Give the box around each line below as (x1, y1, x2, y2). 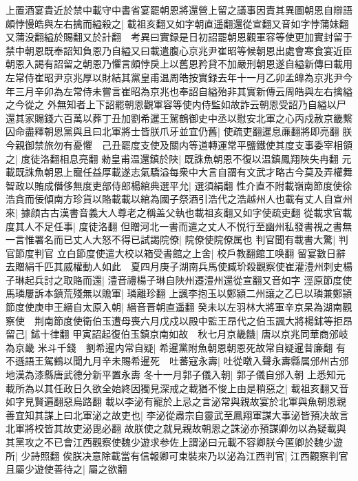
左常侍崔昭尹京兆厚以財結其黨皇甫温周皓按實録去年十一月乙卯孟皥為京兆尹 (6, 70, 343, 84)
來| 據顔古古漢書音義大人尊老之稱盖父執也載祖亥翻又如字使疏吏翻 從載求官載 (6, 205, 352, 219)
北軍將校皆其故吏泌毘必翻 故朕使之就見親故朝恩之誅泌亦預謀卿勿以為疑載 (6, 421, 337, 436)
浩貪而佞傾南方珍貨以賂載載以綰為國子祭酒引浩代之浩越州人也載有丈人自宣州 (6, 192, 352, 206)
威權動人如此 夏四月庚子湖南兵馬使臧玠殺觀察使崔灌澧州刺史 (63, 259, 343, 274)
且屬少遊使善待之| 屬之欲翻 (6, 462, 127, 476)
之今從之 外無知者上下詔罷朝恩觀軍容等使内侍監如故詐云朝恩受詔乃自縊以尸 (6, 97, 346, 112)
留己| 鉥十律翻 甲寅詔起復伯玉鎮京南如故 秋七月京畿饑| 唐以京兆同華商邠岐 (6, 327, 348, 341)
